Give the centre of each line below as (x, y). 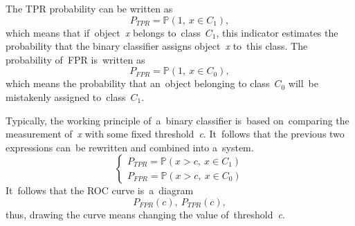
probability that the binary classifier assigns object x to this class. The (157, 46)
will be (303, 83)
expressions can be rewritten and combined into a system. (130, 147)
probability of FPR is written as (75, 59)
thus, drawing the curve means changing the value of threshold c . (145, 214)
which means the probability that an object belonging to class (138, 83)
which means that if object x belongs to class (103, 32)
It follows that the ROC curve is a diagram (100, 190)
